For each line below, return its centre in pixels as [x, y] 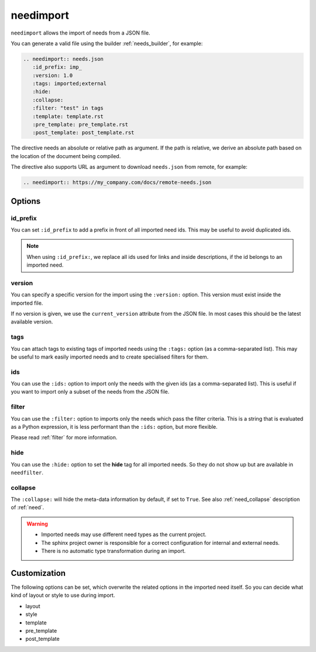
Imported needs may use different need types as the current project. [124, 535]
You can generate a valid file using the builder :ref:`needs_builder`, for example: [107, 43]
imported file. [27, 303]
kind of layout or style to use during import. [63, 595]
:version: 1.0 [53, 75]
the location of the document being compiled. [66, 156]
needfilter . [27, 472]
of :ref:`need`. [28, 507]
